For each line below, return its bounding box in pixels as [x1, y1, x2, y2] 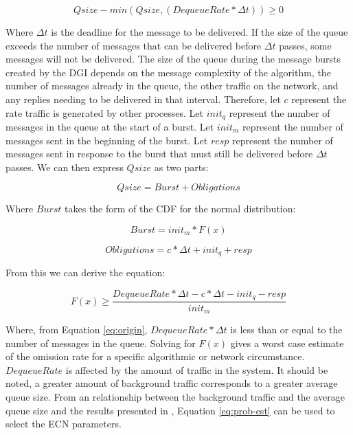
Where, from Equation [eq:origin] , [5, 322, 148, 336]
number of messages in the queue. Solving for [5, 335, 196, 350]
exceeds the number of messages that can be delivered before [5, 38, 262, 52]
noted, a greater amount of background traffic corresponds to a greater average [5, 376, 338, 390]
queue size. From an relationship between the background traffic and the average [5, 389, 345, 403]
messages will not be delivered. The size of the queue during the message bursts [5, 52, 341, 66]
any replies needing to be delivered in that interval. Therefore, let [5, 91, 281, 106]
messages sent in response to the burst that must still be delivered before [5, 146, 313, 161]
